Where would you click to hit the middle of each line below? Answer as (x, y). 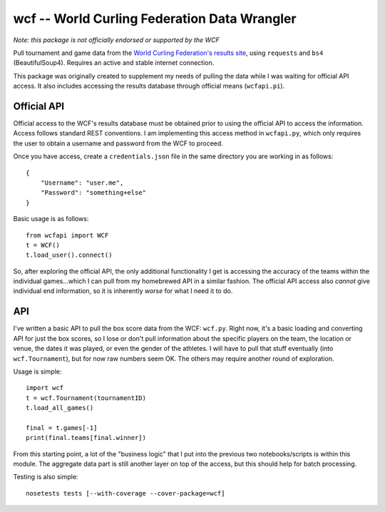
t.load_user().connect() (69, 255)
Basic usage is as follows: (51, 219)
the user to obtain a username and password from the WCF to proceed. (118, 143)
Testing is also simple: (46, 477)
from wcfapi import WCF (67, 235)
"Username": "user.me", (82, 183)
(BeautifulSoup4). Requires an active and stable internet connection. (114, 63)
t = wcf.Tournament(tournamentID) (86, 398)
